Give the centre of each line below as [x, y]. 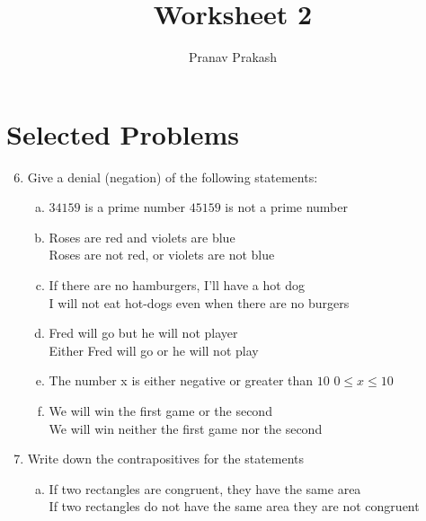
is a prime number [135, 207]
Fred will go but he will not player [143, 333]
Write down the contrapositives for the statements [166, 459]
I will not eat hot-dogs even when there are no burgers [199, 302]
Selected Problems [123, 133]
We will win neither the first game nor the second [186, 428]
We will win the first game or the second [160, 411]
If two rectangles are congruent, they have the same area [205, 488]
